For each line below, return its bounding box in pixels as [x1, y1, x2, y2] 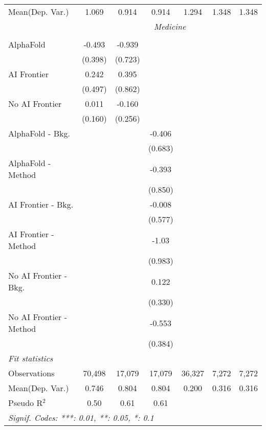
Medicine [153, 20, 186, 32]
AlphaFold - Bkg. [8, 127, 70, 139]
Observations [8, 367, 55, 379]
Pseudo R [8, 397, 43, 409]
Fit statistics [8, 352, 53, 364]
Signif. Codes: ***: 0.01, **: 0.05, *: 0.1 [8, 412, 154, 423]
